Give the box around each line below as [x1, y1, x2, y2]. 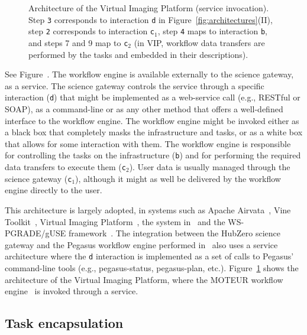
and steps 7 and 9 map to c [28, 36, 128, 48]
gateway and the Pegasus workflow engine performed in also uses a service [5, 238, 278, 251]
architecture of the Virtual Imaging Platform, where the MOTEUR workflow [5, 273, 283, 285]
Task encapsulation [5, 314, 124, 332]
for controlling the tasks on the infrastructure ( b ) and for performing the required [5, 149, 301, 161]
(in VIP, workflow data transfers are [134, 36, 265, 48]
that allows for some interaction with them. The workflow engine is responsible [5, 137, 291, 149]
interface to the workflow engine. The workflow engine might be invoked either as [5, 114, 299, 126]
